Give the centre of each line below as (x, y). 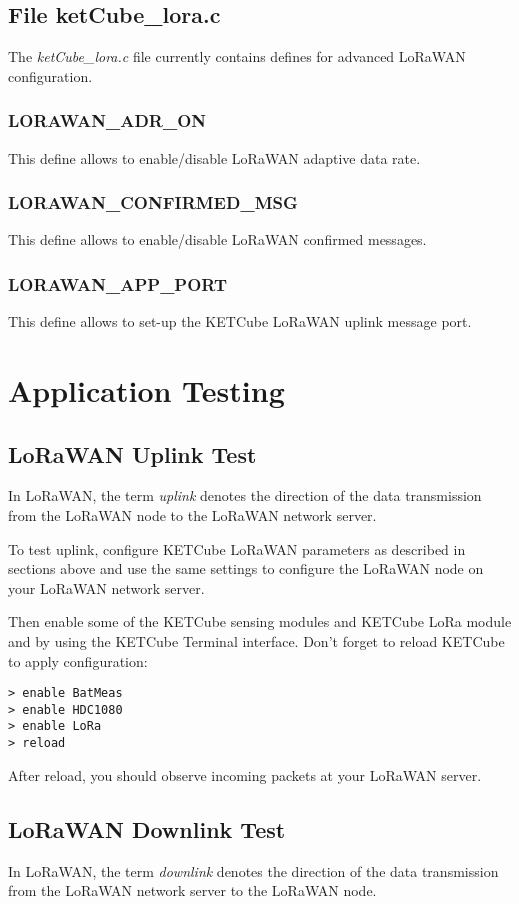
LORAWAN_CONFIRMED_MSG (153, 202)
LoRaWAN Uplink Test (132, 453)
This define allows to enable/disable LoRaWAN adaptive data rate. (214, 157)
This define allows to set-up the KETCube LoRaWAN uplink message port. (240, 321)
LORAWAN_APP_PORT (117, 283)
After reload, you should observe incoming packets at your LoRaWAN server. (245, 774)
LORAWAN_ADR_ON (107, 120)
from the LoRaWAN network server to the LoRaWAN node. (192, 890)
